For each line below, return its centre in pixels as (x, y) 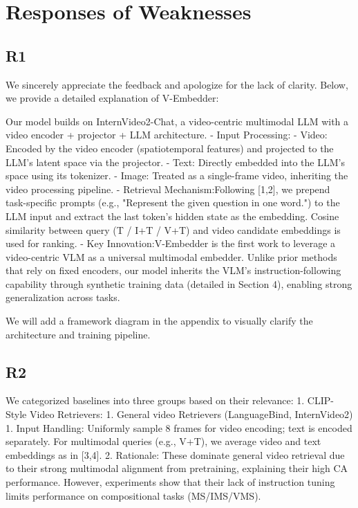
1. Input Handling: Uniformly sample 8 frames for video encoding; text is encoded (179, 427)
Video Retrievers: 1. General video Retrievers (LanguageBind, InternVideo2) (191, 414)
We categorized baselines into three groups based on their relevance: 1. (155, 400)
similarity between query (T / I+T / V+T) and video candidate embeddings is (173, 229)
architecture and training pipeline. (78, 334)
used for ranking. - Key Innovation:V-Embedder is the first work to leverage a (171, 243)
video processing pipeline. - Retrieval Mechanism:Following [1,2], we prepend (168, 189)
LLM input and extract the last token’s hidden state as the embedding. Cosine (172, 216)
